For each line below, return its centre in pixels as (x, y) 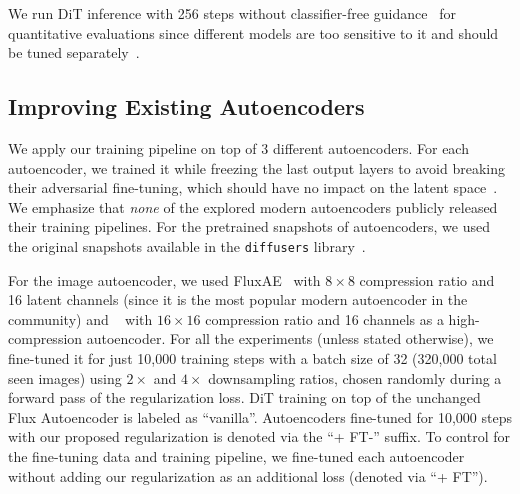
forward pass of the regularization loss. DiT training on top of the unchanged (244, 397)
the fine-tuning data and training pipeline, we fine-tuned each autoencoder (236, 455)
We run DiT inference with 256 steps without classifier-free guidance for (232, 13)
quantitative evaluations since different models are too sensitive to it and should (253, 32)
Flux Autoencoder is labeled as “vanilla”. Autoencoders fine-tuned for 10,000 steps (260, 416)
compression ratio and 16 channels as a (324, 318)
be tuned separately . (74, 52)
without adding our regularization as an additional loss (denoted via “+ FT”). (248, 475)
